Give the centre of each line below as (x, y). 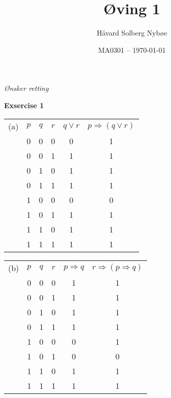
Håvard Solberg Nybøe (132, 33)
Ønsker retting (26, 88)
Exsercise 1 (24, 105)
